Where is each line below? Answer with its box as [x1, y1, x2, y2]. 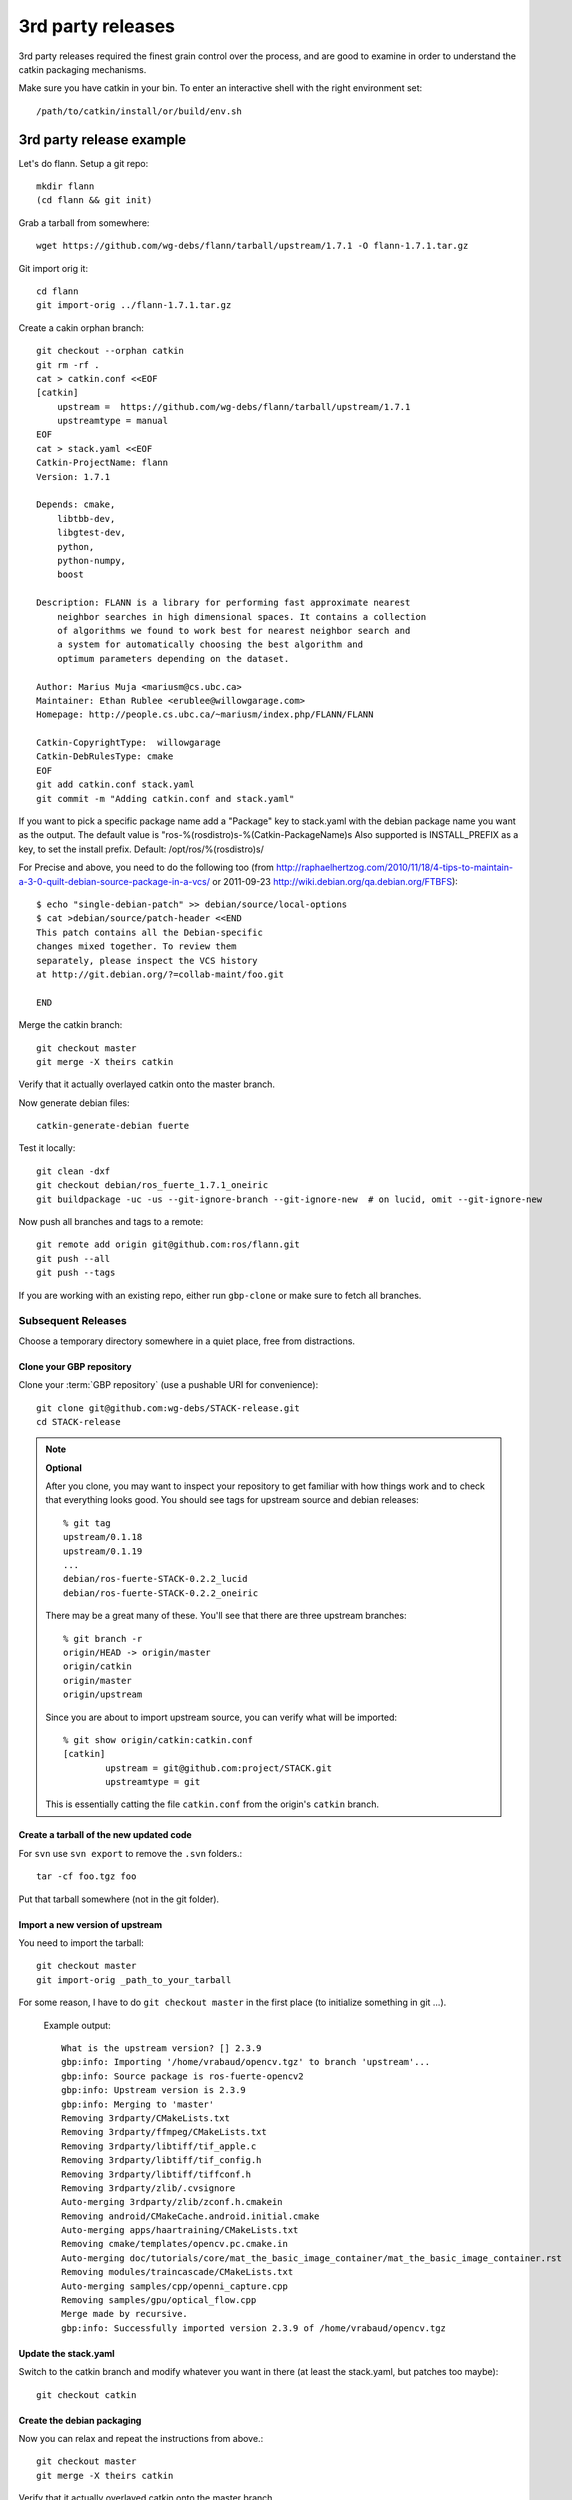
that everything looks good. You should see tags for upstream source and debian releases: [45, 1494, 419, 1506]
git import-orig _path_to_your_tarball [36, 1974, 232, 1985]
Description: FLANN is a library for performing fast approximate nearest [36, 597, 411, 609]
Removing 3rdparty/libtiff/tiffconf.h [61, 2168, 252, 2180]
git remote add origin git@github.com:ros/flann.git [36, 1239, 300, 1250]
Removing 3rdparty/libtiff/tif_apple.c [61, 2140, 257, 2152]
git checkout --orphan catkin [36, 345, 185, 357]
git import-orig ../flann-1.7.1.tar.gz [36, 300, 232, 311]
